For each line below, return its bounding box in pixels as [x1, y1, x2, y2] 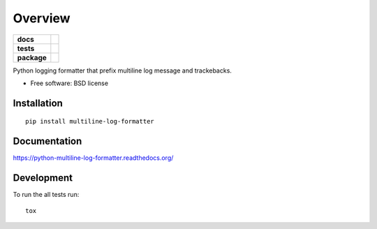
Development [13, 172, 73, 184]
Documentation [13, 135, 82, 147]
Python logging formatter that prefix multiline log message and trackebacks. [13, 66, 232, 75]
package [17, 52, 47, 62]
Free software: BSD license [30, 79, 108, 87]
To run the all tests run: [13, 191, 80, 199]
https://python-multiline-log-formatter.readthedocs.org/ [13, 154, 174, 162]
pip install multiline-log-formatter [25, 117, 155, 126]
